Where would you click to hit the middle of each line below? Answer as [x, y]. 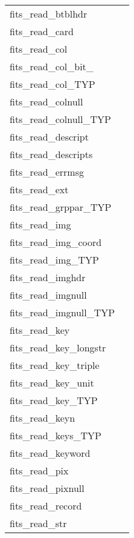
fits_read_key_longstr [58, 347]
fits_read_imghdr [48, 277]
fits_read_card [42, 31]
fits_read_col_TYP [53, 84]
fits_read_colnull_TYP [60, 119]
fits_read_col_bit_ [52, 66]
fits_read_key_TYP [54, 400]
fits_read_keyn [43, 418]
